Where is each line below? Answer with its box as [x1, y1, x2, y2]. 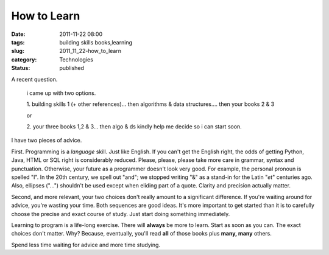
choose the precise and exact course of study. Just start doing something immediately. [11, 210, 230, 217]
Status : [11, 65, 30, 72]
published [59, 65, 85, 72]
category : [11, 55, 37, 63]
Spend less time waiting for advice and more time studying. [11, 241, 161, 248]
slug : [11, 47, 24, 55]
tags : [11, 38, 25, 46]
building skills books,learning [59, 38, 132, 46]
